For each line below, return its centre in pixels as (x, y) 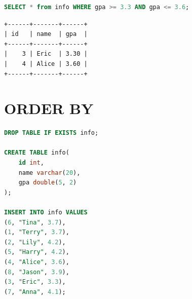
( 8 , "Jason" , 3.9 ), (37, 272)
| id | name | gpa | (46, 34)
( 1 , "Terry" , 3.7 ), (37, 232)
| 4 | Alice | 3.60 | (46, 64)
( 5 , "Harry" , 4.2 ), (37, 252)
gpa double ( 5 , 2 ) (48, 183)
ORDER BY (49, 108)
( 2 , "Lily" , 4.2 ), (35, 242)
